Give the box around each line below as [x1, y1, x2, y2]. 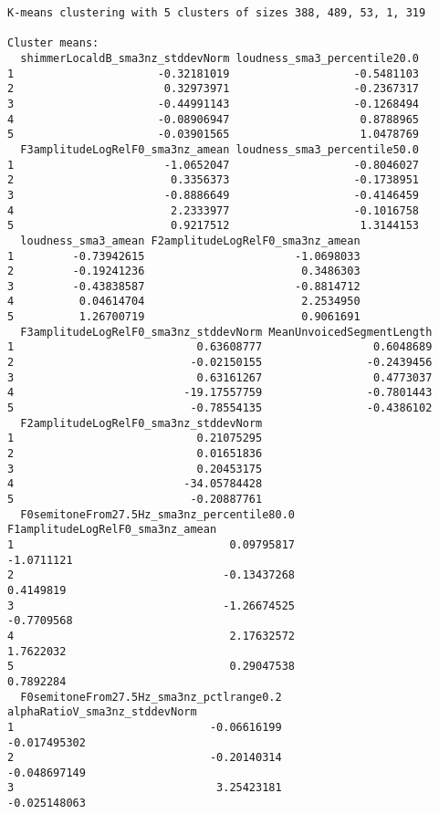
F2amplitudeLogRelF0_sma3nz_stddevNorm [20, 416, 263, 430]
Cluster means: [7, 37, 99, 50]
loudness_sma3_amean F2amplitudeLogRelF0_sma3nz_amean [20, 234, 361, 247]
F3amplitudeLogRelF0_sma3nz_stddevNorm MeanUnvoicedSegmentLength [20, 325, 433, 339]
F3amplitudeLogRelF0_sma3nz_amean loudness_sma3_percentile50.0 [20, 142, 420, 156]
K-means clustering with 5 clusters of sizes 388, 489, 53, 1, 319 [7, 6, 426, 19]
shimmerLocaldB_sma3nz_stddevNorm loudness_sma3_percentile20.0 [20, 51, 420, 65]
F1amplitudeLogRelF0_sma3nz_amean [7, 523, 217, 537]
